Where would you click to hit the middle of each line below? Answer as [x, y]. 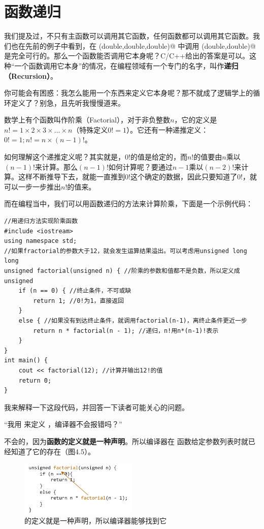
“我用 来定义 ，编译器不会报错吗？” [63, 424]
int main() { [26, 361]
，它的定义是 [196, 120]
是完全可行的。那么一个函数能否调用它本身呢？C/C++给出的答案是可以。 [127, 56]
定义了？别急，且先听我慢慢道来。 [68, 102]
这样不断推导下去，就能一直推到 [71, 177]
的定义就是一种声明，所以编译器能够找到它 [95, 521]
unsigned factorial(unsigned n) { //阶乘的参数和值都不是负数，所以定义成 [122, 271]
